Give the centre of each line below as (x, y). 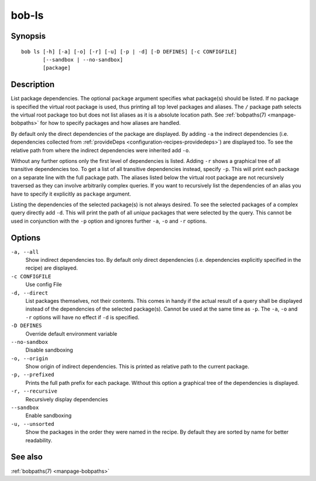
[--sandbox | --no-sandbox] (83, 59)
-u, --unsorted (33, 424)
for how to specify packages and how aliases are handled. (110, 123)
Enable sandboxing (49, 415)
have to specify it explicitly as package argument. (71, 194)
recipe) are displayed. (52, 268)
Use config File (44, 285)
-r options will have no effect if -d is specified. (83, 317)
